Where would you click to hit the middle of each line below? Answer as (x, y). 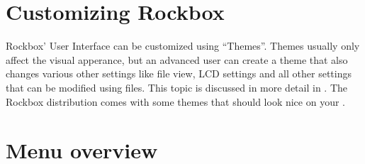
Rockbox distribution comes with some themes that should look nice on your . (175, 101)
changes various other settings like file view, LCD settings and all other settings (179, 73)
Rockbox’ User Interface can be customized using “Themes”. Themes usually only (183, 46)
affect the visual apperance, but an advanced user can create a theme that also (177, 59)
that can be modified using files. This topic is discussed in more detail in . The (177, 87)
